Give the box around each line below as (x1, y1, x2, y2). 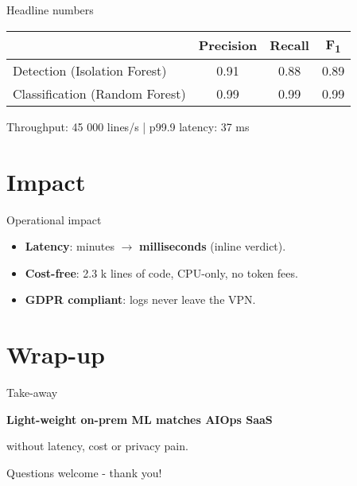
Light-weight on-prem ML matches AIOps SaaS (6, 410, 273, 427)
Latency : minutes (25, 238, 115, 255)
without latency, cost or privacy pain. (6, 437, 188, 454)
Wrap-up (6, 338, 105, 371)
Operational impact (6, 211, 102, 227)
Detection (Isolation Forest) (13, 60, 167, 80)
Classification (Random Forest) (13, 84, 186, 103)
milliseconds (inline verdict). (139, 238, 286, 255)
